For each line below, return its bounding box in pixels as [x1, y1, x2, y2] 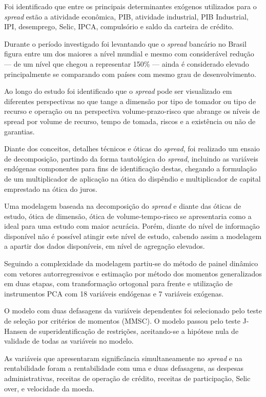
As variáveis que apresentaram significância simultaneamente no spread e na [4, 352, 242, 363]
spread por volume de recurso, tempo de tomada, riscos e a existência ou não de [4, 115, 256, 126]
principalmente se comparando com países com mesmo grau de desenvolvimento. [4, 68, 256, 79]
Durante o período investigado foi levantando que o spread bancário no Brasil [4, 38, 247, 49]
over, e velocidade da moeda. [4, 383, 95, 393]
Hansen [4, 325, 27, 336]
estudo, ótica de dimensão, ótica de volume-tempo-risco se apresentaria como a [4, 210, 252, 221]
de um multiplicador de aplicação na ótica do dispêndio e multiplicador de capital [4, 173, 261, 184]
